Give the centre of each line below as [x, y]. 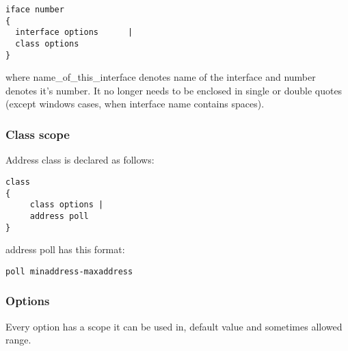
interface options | [74, 32]
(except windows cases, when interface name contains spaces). [135, 104]
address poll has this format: [65, 249]
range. [18, 340]
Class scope [38, 134]
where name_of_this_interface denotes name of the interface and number [161, 77]
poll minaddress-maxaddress [69, 271]
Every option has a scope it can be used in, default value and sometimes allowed [174, 326]
